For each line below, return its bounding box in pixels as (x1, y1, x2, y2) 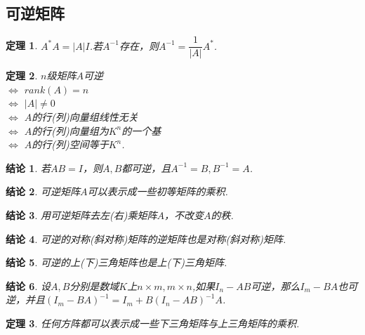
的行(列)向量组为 (32, 123, 109, 138)
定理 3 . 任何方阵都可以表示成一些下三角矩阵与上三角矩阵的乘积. (6, 315, 300, 330)
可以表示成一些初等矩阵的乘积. (87, 184, 228, 199)
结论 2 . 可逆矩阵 (6, 184, 80, 199)
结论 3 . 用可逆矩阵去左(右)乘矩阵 (6, 208, 157, 223)
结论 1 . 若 (6, 160, 51, 175)
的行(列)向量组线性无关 (32, 110, 138, 124)
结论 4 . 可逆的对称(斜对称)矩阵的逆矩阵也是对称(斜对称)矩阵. (6, 231, 286, 246)
